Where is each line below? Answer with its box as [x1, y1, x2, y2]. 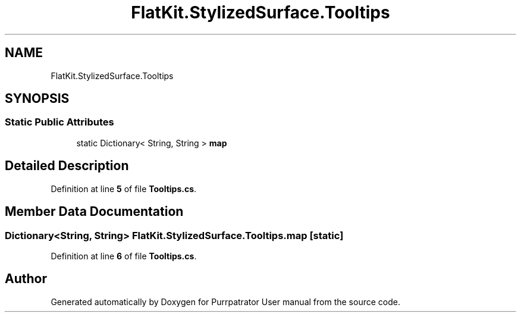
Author [5, 271, 47, 287]
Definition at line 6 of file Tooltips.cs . [51, 250, 197, 261]
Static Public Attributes [5, 116, 114, 128]
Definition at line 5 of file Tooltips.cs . [51, 183, 197, 194]
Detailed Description [5, 158, 129, 174]
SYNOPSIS [5, 91, 70, 106]
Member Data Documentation [5, 204, 184, 219]
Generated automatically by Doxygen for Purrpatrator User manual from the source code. [51, 296, 400, 307]
